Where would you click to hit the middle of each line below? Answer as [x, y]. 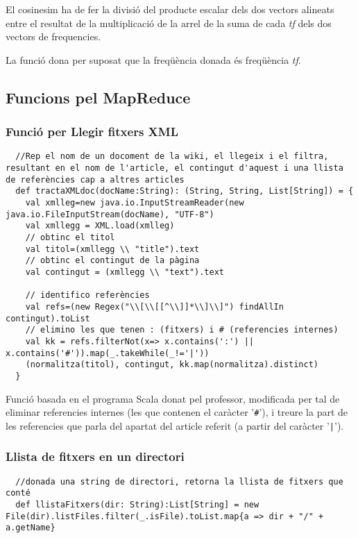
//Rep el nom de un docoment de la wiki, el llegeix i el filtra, [172, 157]
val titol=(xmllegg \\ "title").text [112, 249]
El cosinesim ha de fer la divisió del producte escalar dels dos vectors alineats [170, 9]
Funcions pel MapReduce [98, 97]
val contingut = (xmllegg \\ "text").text [125, 272]
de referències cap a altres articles [95, 179]
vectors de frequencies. [53, 36]
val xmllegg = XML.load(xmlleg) [100, 226]
